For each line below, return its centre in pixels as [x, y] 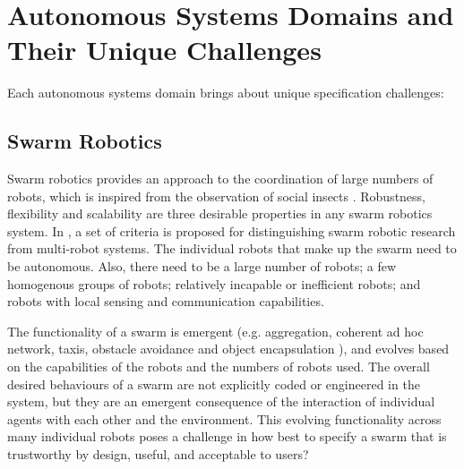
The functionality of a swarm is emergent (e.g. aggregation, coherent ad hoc [215, 331]
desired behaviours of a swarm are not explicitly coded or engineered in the [214, 384]
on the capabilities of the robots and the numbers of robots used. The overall [219, 367]
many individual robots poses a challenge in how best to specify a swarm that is [227, 436]
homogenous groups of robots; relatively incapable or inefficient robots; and [214, 283]
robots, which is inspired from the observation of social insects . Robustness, [216, 196]
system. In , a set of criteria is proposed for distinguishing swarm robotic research [232, 230]
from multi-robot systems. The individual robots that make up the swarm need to [232, 248]
